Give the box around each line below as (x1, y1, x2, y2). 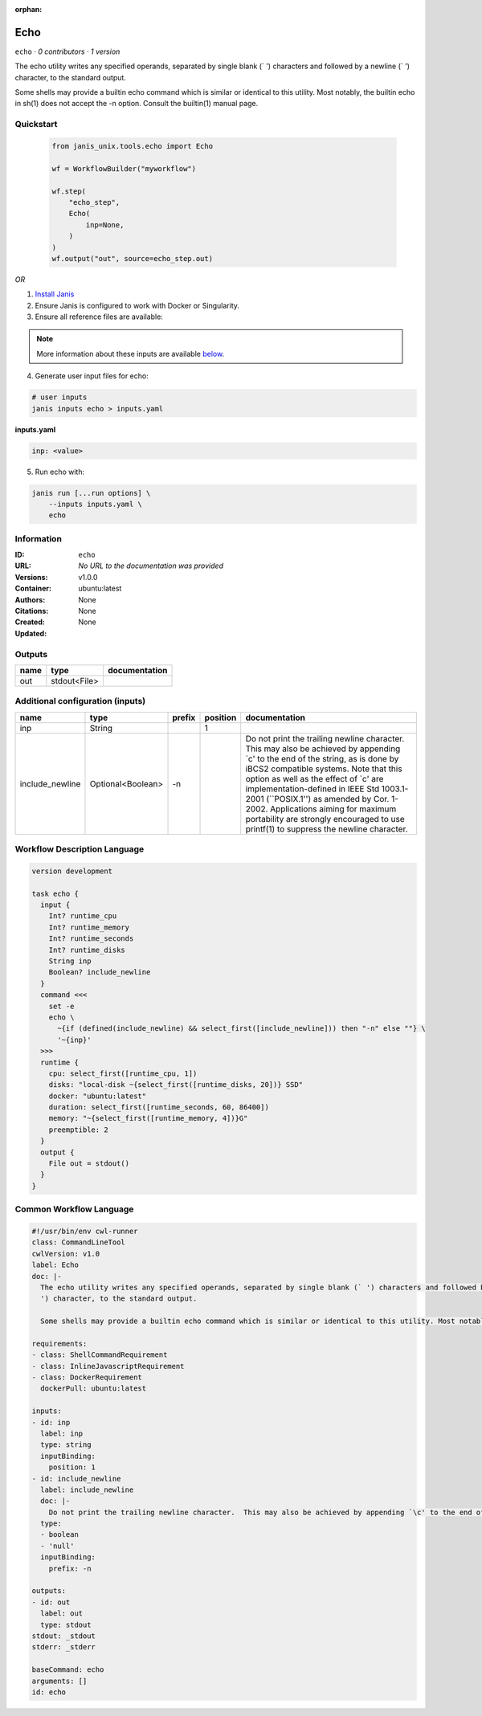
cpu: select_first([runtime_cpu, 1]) (48, 1068, 198, 1078)
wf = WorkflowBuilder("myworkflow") (51, 164, 197, 173)
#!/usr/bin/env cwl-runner (31, 1226, 138, 1236)
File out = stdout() (48, 1159, 130, 1168)
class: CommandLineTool (31, 1238, 126, 1247)
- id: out (31, 1597, 71, 1607)
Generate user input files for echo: (35, 371, 149, 381)
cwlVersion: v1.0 (31, 1249, 100, 1258)
